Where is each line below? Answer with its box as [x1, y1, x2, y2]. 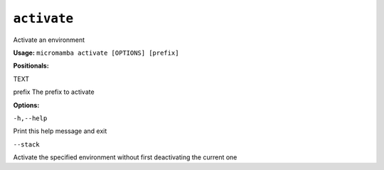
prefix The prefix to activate [13, 87, 95, 96]
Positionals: [13, 61, 49, 70]
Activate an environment [13, 36, 85, 44]
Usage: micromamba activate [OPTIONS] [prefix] [13, 48, 179, 57]
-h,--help [13, 114, 48, 122]
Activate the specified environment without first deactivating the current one [13, 153, 238, 161]
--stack [13, 140, 41, 149]
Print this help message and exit [13, 127, 107, 135]
